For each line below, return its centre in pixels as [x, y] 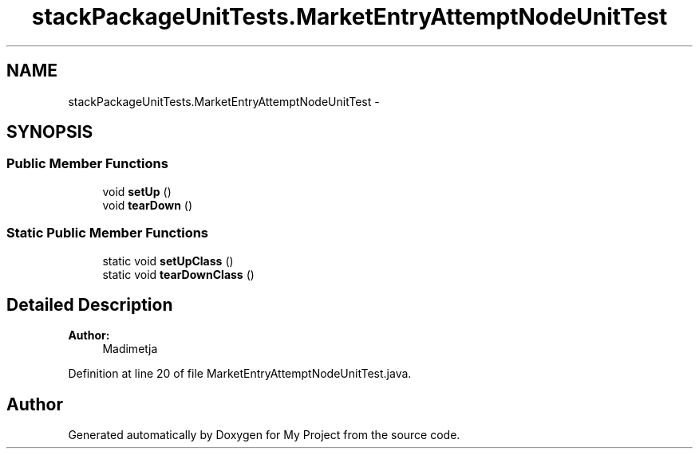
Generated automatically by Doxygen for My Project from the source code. [264, 435]
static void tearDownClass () [178, 274]
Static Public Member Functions [108, 233]
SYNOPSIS [50, 132]
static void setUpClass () [168, 261]
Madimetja [130, 349]
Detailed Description [90, 304]
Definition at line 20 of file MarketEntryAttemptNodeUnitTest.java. [240, 374]
